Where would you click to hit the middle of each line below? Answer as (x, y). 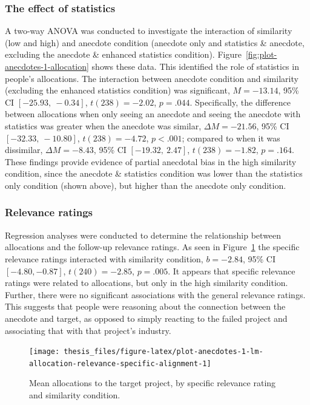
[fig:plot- (261, 54)
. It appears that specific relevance (232, 271)
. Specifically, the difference (240, 102)
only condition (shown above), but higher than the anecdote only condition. (146, 185)
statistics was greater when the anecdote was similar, (103, 125)
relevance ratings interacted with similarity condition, (104, 258)
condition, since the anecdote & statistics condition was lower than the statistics (154, 173)
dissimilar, (24, 150)
